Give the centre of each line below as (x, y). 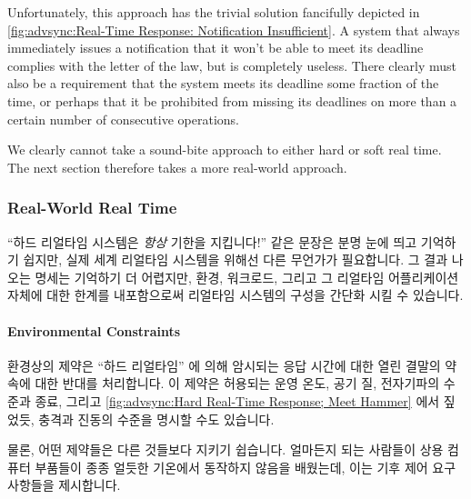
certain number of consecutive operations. (123, 119)
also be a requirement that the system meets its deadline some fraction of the (223, 83)
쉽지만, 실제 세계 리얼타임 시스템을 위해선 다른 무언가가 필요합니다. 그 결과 (235, 259)
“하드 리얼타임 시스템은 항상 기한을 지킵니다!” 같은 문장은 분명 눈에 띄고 (212, 241)
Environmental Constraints (94, 330)
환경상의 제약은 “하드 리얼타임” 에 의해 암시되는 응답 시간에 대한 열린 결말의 (224, 365)
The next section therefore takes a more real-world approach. (177, 167)
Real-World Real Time (92, 208)
